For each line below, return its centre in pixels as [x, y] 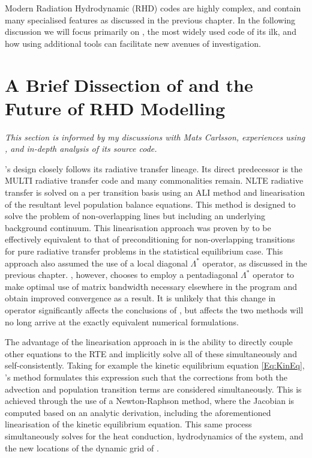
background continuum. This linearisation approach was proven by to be [138, 227]
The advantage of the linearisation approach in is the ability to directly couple [149, 342]
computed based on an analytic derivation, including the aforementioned [138, 412]
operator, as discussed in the [255, 263]
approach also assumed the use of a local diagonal [96, 263]
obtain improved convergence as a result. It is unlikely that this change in [140, 298]
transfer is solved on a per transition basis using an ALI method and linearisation [155, 192]
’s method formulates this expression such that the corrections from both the [146, 377]
